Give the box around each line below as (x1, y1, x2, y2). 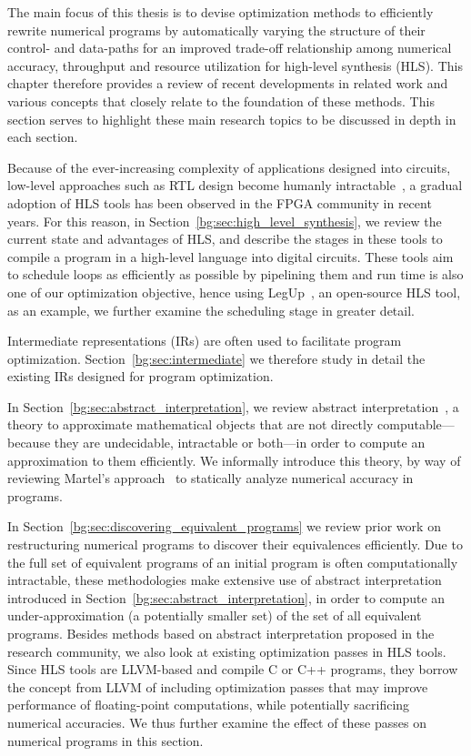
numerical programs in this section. (7, 731, 204, 750)
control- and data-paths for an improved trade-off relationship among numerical (7, 38, 452, 57)
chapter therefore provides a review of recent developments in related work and (7, 74, 448, 93)
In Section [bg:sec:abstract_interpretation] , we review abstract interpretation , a (7, 397, 459, 416)
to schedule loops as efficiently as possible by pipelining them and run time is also (7, 265, 464, 284)
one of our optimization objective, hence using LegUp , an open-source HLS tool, (7, 282, 461, 301)
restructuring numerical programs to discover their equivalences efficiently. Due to (7, 535, 463, 554)
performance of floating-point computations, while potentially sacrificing (7, 695, 410, 714)
